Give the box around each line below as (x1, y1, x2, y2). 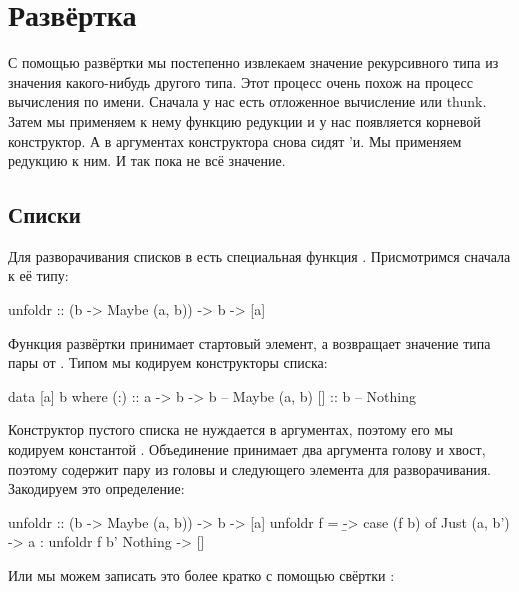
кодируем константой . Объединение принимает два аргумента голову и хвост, (8, 439, 486, 460)
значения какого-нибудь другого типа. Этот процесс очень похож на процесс (8, 71, 473, 92)
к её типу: (8, 265, 69, 286)
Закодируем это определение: (8, 478, 185, 499)
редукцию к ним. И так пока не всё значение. (8, 150, 286, 171)
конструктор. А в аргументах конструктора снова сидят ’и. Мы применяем (8, 130, 462, 151)
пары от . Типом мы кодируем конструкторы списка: (8, 352, 328, 373)
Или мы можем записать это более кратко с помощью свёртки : (8, 565, 395, 586)
